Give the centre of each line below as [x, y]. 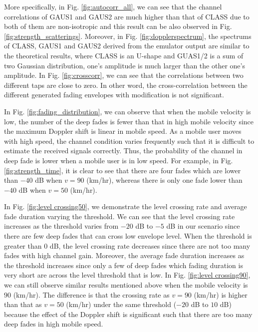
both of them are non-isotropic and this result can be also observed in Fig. [118, 26]
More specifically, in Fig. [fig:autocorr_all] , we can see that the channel [113, 6]
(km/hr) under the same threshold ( [121, 304]
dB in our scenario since [203, 226]
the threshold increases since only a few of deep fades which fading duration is [124, 265]
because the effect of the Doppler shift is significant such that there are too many [128, 314]
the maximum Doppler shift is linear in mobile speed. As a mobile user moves [123, 131]
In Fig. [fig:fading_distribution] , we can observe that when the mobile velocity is [128, 111]
